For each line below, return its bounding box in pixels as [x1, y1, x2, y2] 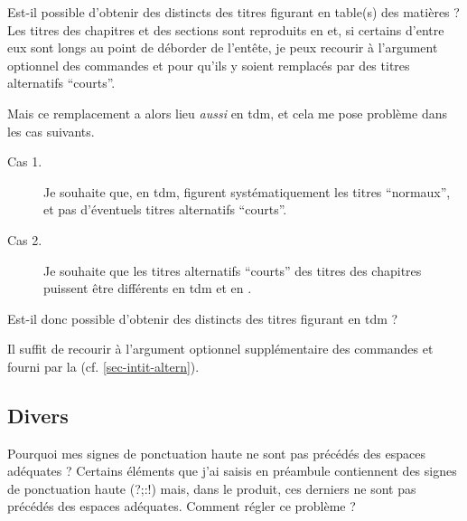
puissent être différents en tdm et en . [43, 279, 252, 298]
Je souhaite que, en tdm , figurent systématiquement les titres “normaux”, [43, 182, 451, 201]
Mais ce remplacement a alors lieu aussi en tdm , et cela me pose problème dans [7, 103, 447, 122]
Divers [7, 401, 69, 429]
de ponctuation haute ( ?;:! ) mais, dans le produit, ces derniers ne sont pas [7, 478, 416, 497]
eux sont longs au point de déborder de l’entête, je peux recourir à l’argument [7, 38, 438, 57]
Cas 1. [7, 152, 42, 171]
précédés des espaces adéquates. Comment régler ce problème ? [7, 497, 356, 516]
